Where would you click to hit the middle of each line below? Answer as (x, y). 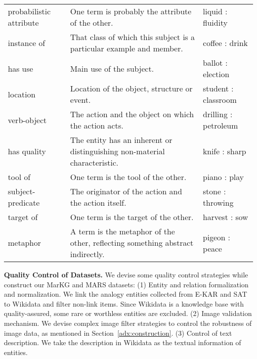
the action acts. (97, 125)
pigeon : (216, 237)
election (216, 74)
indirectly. (87, 254)
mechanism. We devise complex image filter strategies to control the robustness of (128, 323)
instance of (27, 43)
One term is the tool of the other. (128, 177)
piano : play (223, 177)
